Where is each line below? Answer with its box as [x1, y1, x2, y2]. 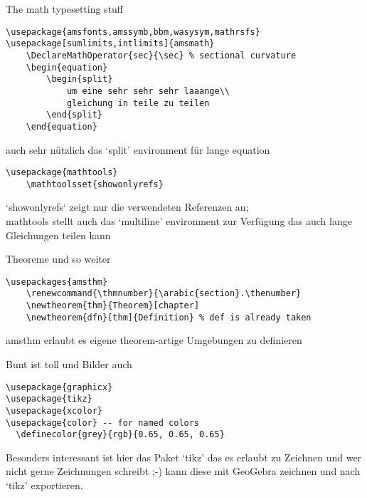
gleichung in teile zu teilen [66, 98, 210, 108]
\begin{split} [46, 74, 113, 85]
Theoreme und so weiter [6, 251, 111, 266]
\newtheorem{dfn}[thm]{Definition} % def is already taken [26, 312, 312, 323]
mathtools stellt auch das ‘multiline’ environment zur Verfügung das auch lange [6, 214, 352, 228]
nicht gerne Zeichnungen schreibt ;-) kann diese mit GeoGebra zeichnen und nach [6, 464, 361, 478]
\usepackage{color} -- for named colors [6, 417, 200, 428]
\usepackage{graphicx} [6, 382, 113, 392]
